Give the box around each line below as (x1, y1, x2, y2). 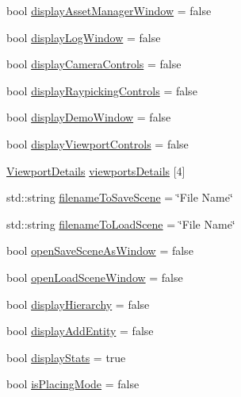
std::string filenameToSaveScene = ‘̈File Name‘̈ (6, 189, 233, 206)
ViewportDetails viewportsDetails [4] (6, 162, 186, 179)
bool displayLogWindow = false (6, 29, 161, 45)
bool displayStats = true (6, 349, 126, 365)
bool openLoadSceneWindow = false (6, 268, 183, 285)
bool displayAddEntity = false (6, 322, 154, 339)
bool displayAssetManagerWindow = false (6, 2, 212, 18)
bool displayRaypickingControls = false (6, 82, 197, 98)
